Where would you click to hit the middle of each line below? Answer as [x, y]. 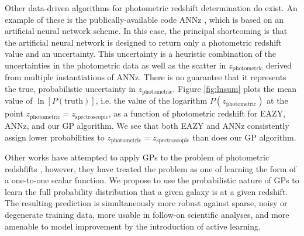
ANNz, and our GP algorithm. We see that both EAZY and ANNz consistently [147, 125]
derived [279, 65]
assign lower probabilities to [55, 137]
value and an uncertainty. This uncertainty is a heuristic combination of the [140, 54]
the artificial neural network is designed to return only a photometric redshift [143, 42]
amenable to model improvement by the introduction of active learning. [133, 226]
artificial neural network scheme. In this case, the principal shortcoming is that [146, 31]
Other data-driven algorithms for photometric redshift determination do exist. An [151, 8]
